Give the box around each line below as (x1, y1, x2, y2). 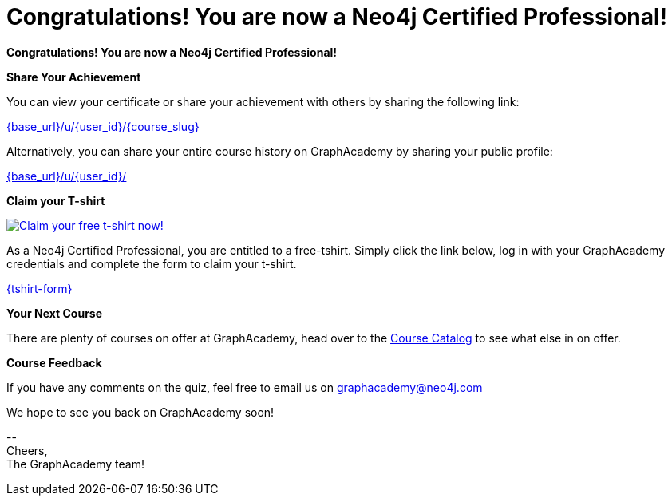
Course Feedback (6, 355, 102, 370)
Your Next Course (6, 306, 103, 320)
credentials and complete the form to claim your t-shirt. (6, 256, 297, 271)
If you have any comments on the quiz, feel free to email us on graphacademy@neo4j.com (6, 380, 483, 394)
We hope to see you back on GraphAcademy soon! (6, 405, 275, 419)
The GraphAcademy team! (6, 457, 144, 471)
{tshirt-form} (6, 281, 73, 295)
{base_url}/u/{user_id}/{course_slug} (6, 119, 200, 133)
